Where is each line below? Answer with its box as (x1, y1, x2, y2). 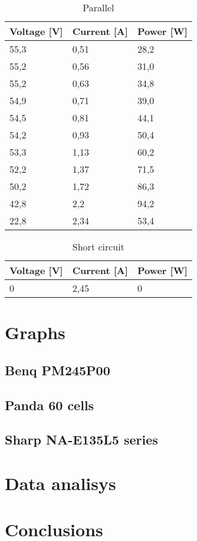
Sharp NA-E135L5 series (5, 430, 158, 449)
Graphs (5, 320, 65, 344)
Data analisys (5, 471, 116, 495)
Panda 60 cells (5, 395, 94, 414)
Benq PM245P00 (5, 360, 110, 379)
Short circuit (72, 240, 124, 253)
